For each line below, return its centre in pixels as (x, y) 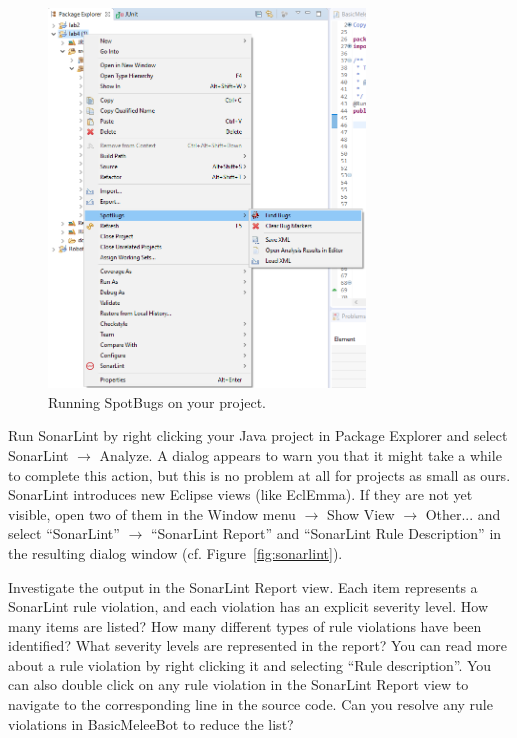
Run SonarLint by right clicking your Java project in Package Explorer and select (258, 435)
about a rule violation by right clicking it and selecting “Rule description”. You (250, 664)
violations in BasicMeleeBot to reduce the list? (151, 723)
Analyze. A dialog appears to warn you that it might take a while (300, 454)
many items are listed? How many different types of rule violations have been (245, 625)
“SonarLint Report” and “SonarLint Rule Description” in (326, 533)
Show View (360, 513)
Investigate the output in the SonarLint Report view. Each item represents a (243, 586)
